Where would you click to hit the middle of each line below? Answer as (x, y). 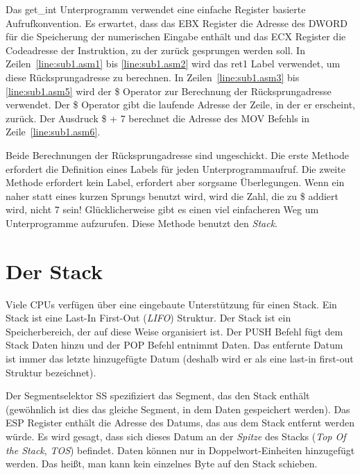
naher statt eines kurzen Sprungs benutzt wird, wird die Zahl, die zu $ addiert (172, 195)
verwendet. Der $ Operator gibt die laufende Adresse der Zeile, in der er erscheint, (180, 105)
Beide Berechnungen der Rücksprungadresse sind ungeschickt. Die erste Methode (177, 155)
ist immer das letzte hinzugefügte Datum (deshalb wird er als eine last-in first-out (180, 358)
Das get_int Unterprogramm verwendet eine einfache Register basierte (156, 9)
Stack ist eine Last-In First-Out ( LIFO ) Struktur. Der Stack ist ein (148, 318)
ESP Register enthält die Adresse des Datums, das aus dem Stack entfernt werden (180, 423)
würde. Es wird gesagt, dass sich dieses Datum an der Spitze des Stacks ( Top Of (176, 436)
